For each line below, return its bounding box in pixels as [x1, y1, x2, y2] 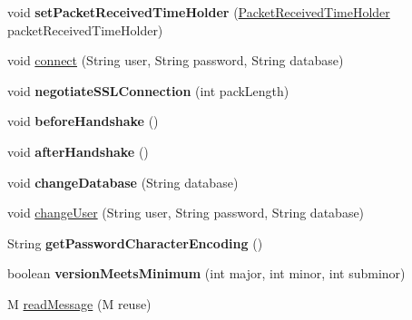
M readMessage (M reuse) [7, 294, 152, 313]
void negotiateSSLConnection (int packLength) [7, 81, 289, 100]
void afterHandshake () [7, 141, 149, 160]
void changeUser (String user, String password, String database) [7, 203, 365, 222]
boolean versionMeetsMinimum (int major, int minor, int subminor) [7, 264, 406, 283]
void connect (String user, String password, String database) [7, 51, 344, 70]
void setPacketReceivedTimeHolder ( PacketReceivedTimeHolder [7, 3, 390, 21]
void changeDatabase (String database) [7, 172, 239, 191]
